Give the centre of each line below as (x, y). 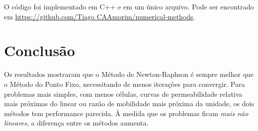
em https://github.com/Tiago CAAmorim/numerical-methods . (100, 16)
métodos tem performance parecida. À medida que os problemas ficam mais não (126, 113)
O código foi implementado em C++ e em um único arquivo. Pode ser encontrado (129, 6)
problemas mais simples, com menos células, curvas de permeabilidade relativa (123, 94)
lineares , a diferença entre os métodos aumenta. (76, 123)
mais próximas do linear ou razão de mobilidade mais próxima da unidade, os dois (129, 103)
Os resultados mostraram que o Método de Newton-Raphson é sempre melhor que (129, 74)
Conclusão (40, 50)
